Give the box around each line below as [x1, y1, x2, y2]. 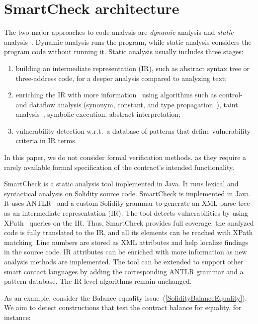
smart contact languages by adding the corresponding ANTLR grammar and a [4, 266, 244, 276]
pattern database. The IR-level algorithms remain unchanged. [4, 276, 192, 286]
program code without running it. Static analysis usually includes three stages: [4, 46, 244, 57]
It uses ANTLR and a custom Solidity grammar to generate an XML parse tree [4, 198, 250, 208]
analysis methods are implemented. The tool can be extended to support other [4, 256, 244, 266]
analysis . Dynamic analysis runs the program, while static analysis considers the [4, 36, 252, 47]
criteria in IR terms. [15, 135, 77, 146]
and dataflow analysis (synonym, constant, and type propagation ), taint [15, 99, 238, 109]
